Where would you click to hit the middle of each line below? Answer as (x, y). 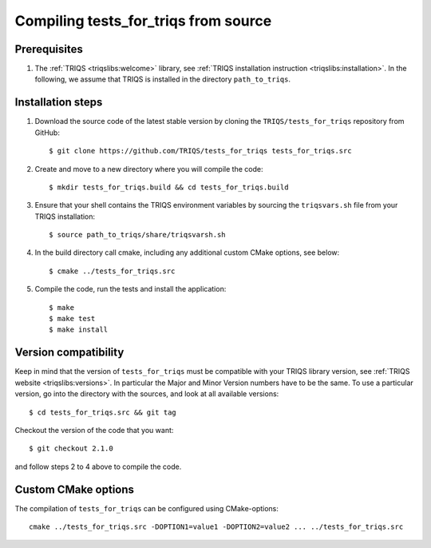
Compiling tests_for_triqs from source (143, 21)
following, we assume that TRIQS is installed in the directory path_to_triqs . (163, 79)
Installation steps (59, 103)
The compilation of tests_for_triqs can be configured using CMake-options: (147, 508)
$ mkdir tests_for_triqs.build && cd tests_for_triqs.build (169, 187)
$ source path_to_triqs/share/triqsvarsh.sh (138, 235)
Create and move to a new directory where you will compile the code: (149, 169)
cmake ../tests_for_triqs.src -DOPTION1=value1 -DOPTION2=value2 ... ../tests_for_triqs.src (216, 526)
